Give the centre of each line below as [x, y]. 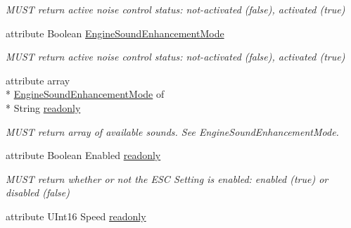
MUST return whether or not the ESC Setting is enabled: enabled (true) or [167, 178]
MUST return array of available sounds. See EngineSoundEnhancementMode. [172, 131]
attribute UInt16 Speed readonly [76, 216]
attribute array [38, 80]
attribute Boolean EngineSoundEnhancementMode [115, 33]
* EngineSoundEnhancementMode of [85, 94]
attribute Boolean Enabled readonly [83, 155]
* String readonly [43, 107]
